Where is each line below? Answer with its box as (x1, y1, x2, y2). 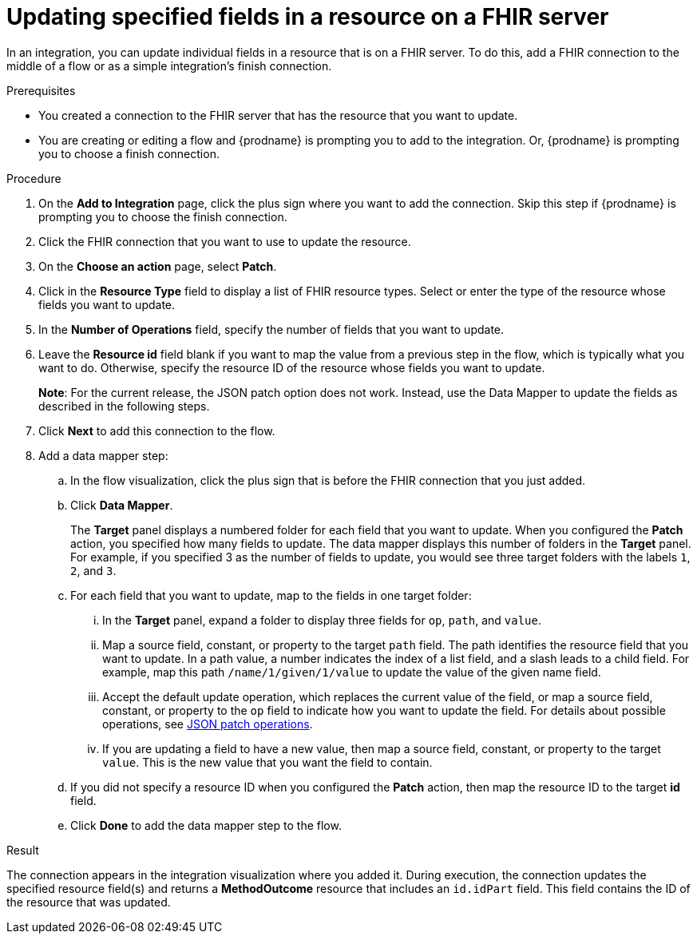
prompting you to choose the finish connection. (38, 209, 287, 224)
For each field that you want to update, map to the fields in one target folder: (70, 588, 472, 602)
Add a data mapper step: (38, 448, 168, 462)
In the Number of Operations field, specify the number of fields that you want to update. (38, 322, 505, 336)
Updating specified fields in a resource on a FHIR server (6, 3, 609, 30)
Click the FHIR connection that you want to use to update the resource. (38, 234, 411, 248)
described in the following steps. (38, 399, 210, 413)
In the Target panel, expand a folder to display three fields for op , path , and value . (102, 613, 542, 627)
